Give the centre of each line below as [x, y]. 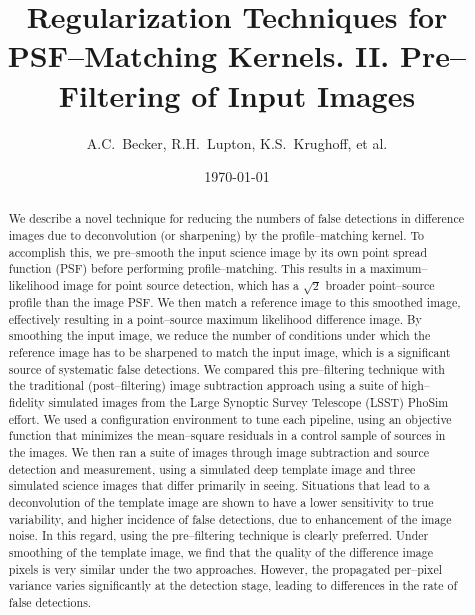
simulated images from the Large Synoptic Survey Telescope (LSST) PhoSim [248, 401]
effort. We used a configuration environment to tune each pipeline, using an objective [230, 418]
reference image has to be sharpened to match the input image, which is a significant [229, 352]
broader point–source [380, 285]
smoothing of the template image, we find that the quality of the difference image [220, 551]
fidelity [26, 401]
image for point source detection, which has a [181, 285]
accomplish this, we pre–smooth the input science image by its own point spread [218, 251]
